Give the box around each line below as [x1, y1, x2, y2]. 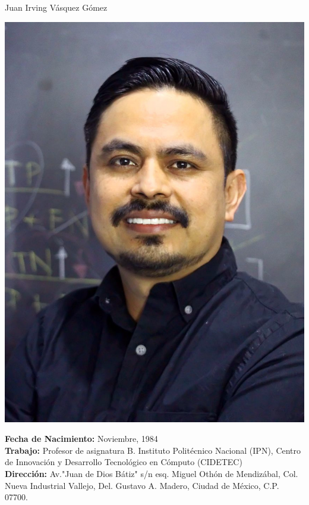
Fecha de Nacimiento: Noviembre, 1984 [5, 432, 158, 445]
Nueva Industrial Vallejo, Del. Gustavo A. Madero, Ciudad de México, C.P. [5, 479, 279, 491]
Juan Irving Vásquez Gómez [5, 1, 108, 13]
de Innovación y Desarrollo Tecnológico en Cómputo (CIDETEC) [5, 456, 242, 468]
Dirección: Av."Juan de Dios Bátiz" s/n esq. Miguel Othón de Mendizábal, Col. [5, 467, 298, 479]
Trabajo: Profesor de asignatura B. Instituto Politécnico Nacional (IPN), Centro [5, 444, 301, 456]
